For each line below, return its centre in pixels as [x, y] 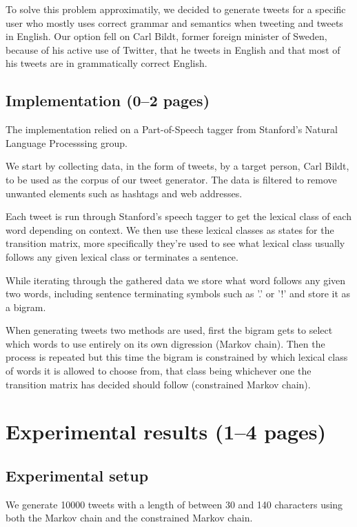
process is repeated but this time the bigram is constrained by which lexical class [177, 357]
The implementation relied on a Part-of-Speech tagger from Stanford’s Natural [172, 129]
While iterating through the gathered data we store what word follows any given [176, 280]
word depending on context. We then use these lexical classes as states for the [170, 229]
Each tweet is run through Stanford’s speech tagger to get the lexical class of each [178, 216]
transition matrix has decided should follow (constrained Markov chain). [158, 384]
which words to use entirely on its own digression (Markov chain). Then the [165, 343]
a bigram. [26, 307]
